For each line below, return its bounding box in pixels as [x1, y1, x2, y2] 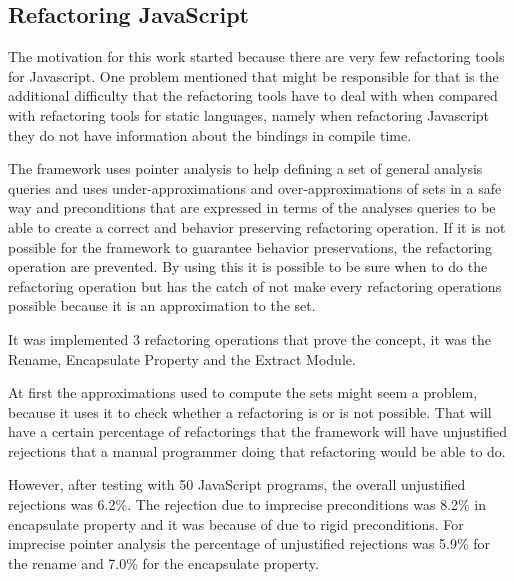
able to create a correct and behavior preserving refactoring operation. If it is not [8, 216, 506, 237]
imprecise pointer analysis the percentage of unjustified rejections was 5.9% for [8, 533, 491, 554]
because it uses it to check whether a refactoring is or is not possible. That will [8, 401, 492, 422]
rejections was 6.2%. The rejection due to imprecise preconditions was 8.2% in [8, 494, 487, 515]
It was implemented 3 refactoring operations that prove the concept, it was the [8, 328, 491, 349]
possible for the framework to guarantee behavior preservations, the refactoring [8, 236, 493, 257]
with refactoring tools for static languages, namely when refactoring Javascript [8, 104, 490, 125]
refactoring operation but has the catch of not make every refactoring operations [8, 275, 502, 296]
